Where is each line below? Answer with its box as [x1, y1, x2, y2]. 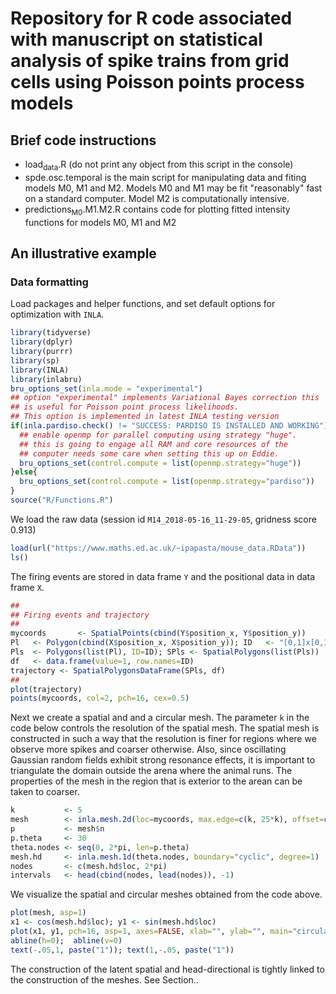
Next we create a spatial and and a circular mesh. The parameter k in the [10, 712, 310, 724]
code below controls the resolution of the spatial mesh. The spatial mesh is [10, 722, 320, 734]
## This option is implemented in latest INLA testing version [10, 412, 280, 422]
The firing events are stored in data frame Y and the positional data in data [10, 570, 316, 582]
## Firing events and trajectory [10, 610, 150, 620]
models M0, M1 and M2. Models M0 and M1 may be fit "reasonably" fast [24, 182, 323, 194]
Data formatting [10, 275, 89, 289]
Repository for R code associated [10, 7, 293, 30]
